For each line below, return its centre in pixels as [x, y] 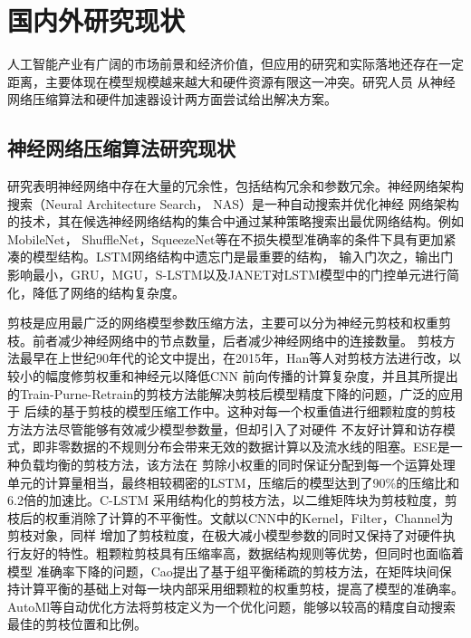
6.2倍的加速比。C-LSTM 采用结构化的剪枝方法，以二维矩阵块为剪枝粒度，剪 [232, 500]
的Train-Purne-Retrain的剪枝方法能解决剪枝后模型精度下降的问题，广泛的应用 [235, 393]
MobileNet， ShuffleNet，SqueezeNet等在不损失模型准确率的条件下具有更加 [226, 238]
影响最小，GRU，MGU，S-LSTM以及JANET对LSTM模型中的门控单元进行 [227, 275]
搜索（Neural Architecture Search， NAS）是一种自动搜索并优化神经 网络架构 [233, 203]
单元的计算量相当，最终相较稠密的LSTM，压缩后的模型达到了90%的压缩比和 [234, 482]
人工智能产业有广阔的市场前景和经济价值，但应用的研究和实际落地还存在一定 [235, 64]
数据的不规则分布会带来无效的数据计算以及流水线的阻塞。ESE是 [260, 447]
